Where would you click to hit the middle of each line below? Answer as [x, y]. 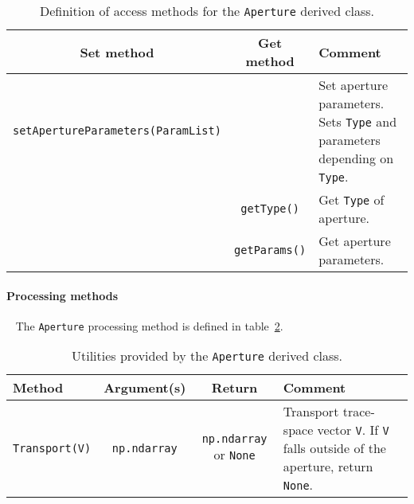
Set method [117, 52]
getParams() [270, 250]
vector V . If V [353, 430]
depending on [356, 158]
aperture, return [328, 467]
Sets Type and [358, 121]
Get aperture [355, 241]
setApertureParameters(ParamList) [117, 131]
